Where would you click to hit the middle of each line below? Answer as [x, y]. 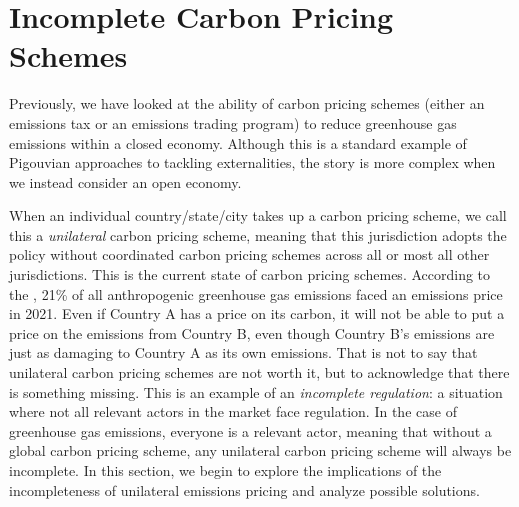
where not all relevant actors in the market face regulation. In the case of [233, 411]
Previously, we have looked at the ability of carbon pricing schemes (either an [247, 103]
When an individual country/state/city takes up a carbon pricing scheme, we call [258, 215]
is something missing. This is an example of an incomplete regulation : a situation [256, 391]
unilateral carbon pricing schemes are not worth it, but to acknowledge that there [259, 372]
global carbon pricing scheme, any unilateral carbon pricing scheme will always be [260, 450]
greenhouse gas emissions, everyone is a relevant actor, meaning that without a [250, 430]
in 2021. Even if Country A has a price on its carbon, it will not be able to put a [257, 313]
